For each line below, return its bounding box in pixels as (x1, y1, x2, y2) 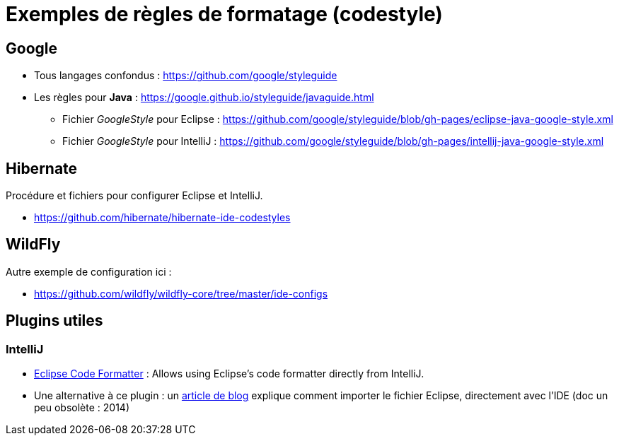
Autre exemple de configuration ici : (6, 265, 172, 278)
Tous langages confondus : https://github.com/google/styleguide (34, 69, 337, 82)
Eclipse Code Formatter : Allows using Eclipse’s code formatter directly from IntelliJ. (34, 367, 424, 380)
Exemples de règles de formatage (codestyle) (6, 2, 443, 26)
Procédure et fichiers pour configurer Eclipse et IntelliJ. (6, 189, 263, 202)
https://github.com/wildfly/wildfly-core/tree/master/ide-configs (34, 287, 328, 300)
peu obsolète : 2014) (34, 401, 129, 414)
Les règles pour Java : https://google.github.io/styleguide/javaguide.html (34, 91, 374, 104)
